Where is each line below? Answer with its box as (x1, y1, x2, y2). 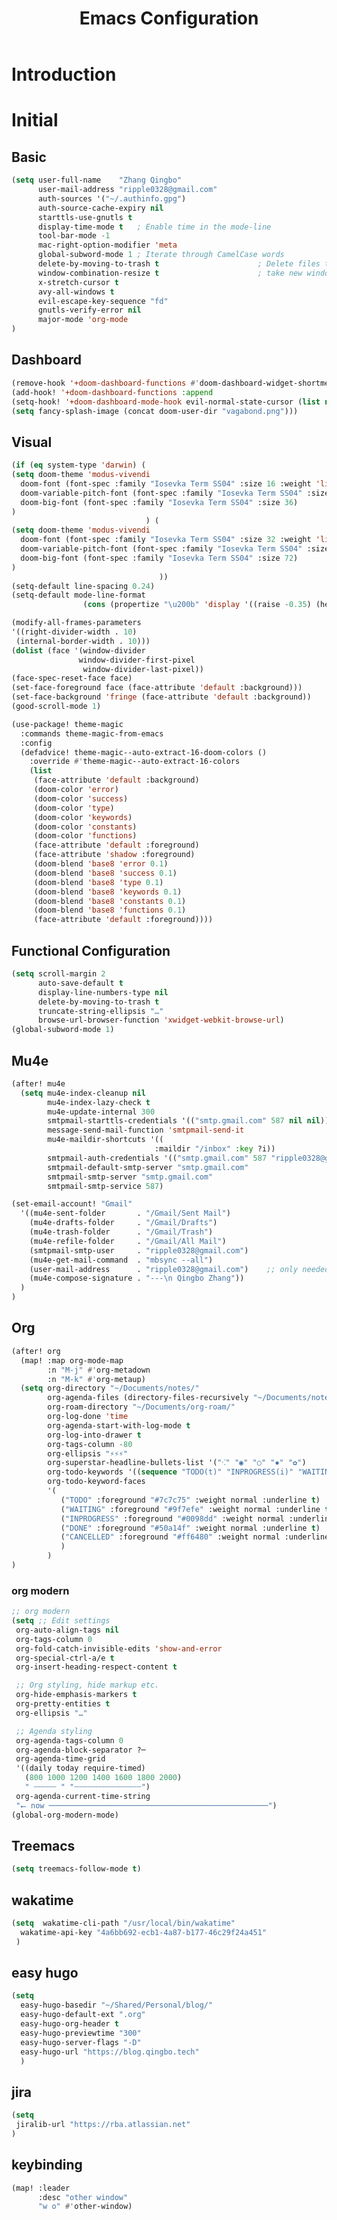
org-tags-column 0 (15, 1634, 93, 1644)
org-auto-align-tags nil (15, 1625, 119, 1635)
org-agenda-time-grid (15, 1754, 106, 1764)
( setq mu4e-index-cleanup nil (20, 1088, 146, 1098)
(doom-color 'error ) (33, 785, 119, 795)
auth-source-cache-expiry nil (37, 203, 164, 213)
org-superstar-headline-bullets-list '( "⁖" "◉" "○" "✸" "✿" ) (47, 1458, 307, 1468)
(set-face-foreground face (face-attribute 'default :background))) (11, 683, 303, 693)
